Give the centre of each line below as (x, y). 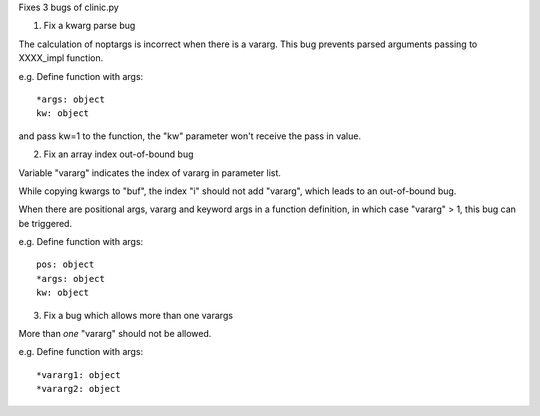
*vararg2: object (78, 389)
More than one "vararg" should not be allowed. (115, 334)
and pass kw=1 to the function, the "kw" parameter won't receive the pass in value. (190, 136)
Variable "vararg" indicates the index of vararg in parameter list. (150, 172)
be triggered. (45, 223)
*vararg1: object (78, 374)
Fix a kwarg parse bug (89, 26)
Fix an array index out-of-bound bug (118, 154)
